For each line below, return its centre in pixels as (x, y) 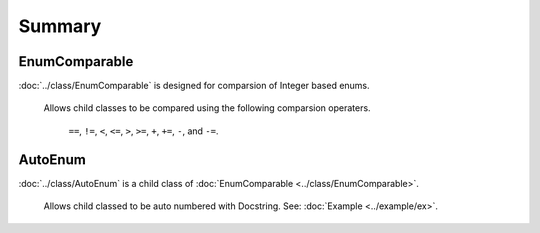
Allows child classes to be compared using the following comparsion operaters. (207, 108)
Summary (60, 26)
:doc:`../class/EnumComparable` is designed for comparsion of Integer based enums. (194, 86)
